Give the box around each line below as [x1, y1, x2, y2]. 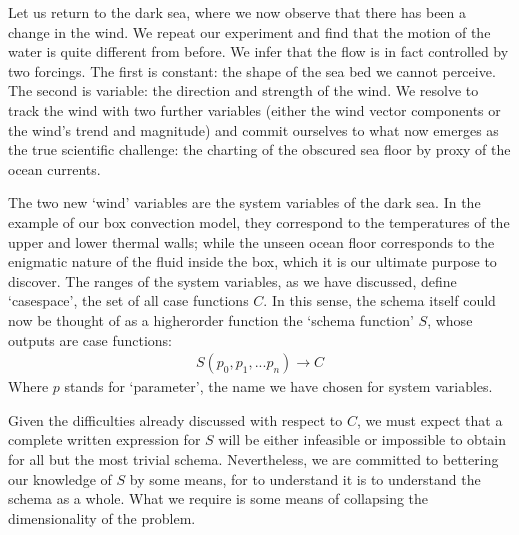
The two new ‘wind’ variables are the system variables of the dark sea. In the [8, 192, 481, 213]
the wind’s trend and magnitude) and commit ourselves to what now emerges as [8, 119, 499, 140]
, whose [427, 309, 473, 330]
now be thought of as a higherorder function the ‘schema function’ [8, 309, 414, 330]
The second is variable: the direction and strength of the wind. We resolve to [8, 80, 479, 101]
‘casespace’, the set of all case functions [8, 290, 249, 311]
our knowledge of [8, 468, 112, 489]
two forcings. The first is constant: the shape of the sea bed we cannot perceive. [8, 60, 496, 81]
